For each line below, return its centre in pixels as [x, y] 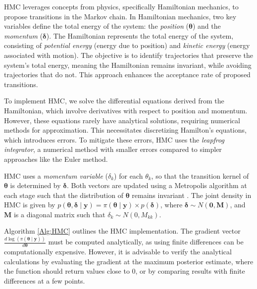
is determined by [35, 185]
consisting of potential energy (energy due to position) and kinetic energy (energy [127, 45]
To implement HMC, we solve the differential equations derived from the [114, 101]
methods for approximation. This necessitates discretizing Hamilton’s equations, [125, 130]
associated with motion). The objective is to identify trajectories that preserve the [128, 55]
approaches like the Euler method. [56, 159]
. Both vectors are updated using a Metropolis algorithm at [157, 185]
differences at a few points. [45, 280]
